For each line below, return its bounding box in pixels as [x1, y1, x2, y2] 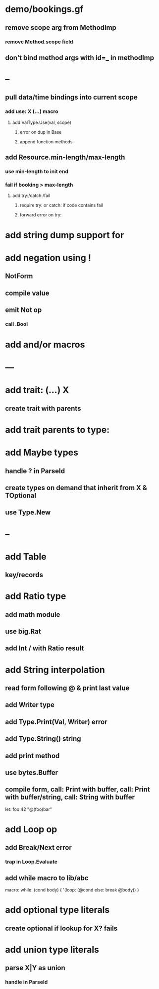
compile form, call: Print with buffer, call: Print [5, 785, 150, 794]
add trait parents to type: [5, 424, 110, 435]
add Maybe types [5, 447, 78, 458]
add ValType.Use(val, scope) [12, 119, 72, 125]
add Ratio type [5, 591, 66, 602]
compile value [5, 289, 50, 297]
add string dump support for [5, 229, 124, 241]
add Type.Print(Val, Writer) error [5, 717, 107, 726]
